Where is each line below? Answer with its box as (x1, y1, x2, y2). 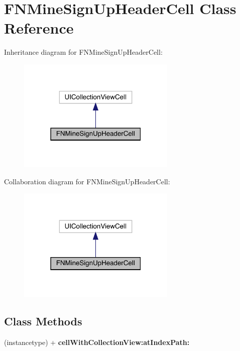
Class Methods (4, 313, 82, 328)
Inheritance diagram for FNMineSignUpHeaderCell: (4, 47, 163, 57)
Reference (4, 18, 74, 38)
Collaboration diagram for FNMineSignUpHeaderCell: (4, 176, 170, 186)
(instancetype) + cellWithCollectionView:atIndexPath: (4, 336, 190, 347)
